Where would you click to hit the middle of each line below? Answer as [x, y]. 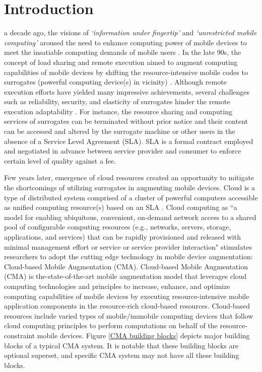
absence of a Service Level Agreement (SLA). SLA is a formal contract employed [129, 141]
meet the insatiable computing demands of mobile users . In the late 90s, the [123, 52]
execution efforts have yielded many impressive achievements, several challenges [127, 91]
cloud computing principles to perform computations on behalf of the [111, 325]
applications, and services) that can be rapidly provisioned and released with [122, 237]
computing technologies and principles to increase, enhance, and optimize [117, 286]
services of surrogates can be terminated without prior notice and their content [126, 121]
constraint [20, 335]
